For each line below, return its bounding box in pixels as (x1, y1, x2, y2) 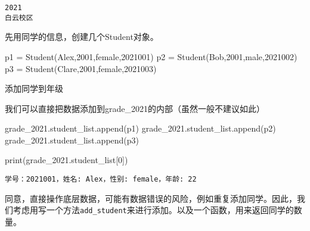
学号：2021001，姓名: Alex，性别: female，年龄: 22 (5, 175, 197, 184)
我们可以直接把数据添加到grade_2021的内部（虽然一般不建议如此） (5, 102, 265, 114)
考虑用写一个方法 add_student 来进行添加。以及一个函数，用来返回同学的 (13, 204, 294, 216)
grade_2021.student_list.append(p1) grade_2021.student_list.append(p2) (5, 122, 276, 135)
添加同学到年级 (5, 82, 63, 95)
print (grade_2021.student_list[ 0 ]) (5, 154, 128, 166)
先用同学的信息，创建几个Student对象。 (5, 30, 159, 43)
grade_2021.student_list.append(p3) (5, 133, 139, 146)
